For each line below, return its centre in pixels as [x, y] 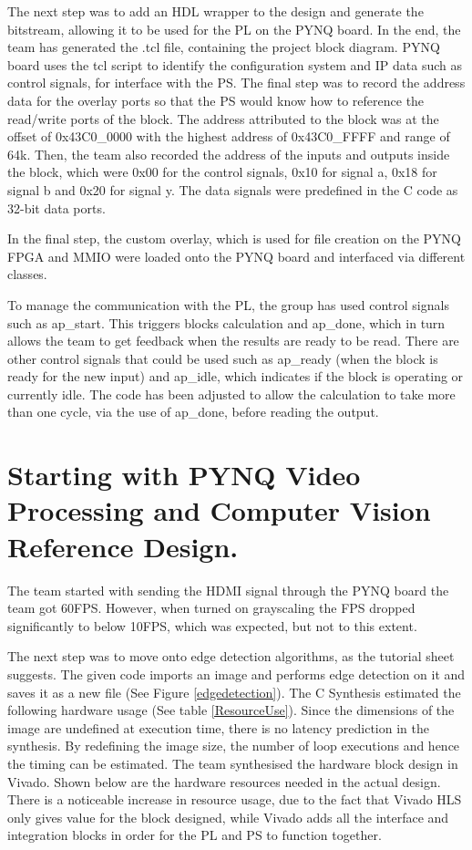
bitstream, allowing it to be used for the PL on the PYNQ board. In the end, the [234, 29]
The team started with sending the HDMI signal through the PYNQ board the [228, 590]
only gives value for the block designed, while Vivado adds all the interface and [228, 817]
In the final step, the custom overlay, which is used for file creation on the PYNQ [234, 238]
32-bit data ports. [56, 207]
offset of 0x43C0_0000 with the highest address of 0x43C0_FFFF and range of [229, 136]
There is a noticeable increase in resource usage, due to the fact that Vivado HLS [235, 799]
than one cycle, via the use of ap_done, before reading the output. [193, 412]
